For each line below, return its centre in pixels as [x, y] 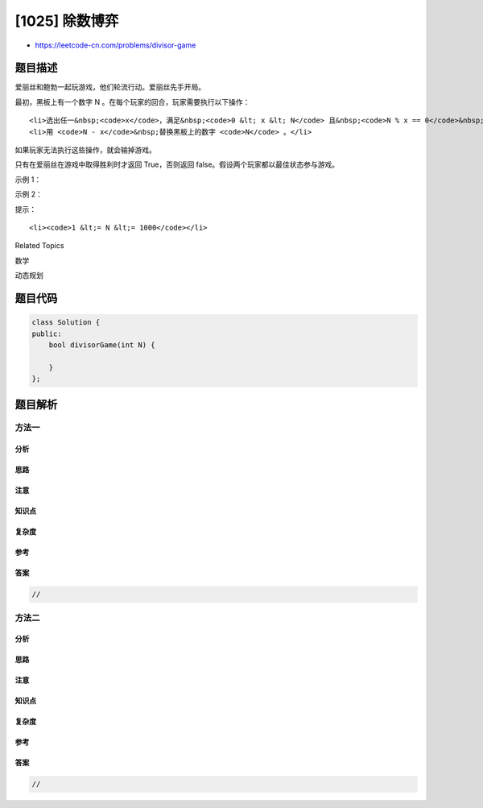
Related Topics [39, 246]
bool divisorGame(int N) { [102, 345]
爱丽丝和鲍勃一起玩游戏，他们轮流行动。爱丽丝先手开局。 [110, 87]
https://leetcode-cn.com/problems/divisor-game [116, 45]
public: [47, 334]
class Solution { [66, 323]
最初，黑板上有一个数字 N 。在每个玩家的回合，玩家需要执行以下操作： [132, 102]
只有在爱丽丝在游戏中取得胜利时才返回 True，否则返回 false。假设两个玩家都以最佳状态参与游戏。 [177, 164]
